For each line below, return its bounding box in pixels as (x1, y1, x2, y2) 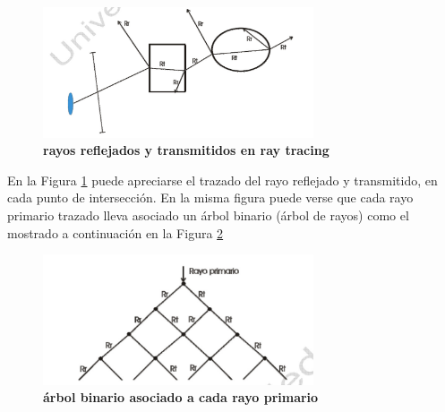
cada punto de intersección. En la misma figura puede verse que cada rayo (7, 188, 414, 207)
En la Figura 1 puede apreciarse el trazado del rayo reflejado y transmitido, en (7, 170, 438, 189)
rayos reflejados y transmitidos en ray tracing (43, 141, 329, 159)
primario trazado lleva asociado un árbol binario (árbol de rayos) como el (7, 206, 409, 225)
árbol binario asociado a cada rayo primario (43, 388, 319, 407)
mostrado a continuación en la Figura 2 (7, 223, 224, 242)
